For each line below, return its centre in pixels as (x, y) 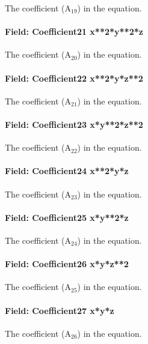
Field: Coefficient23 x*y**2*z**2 (74, 124)
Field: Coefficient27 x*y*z (60, 310)
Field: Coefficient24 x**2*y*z (67, 171)
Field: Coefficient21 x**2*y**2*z (74, 32)
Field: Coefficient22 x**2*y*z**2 (74, 78)
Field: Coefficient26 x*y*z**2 (67, 264)
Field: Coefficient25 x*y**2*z (67, 217)
